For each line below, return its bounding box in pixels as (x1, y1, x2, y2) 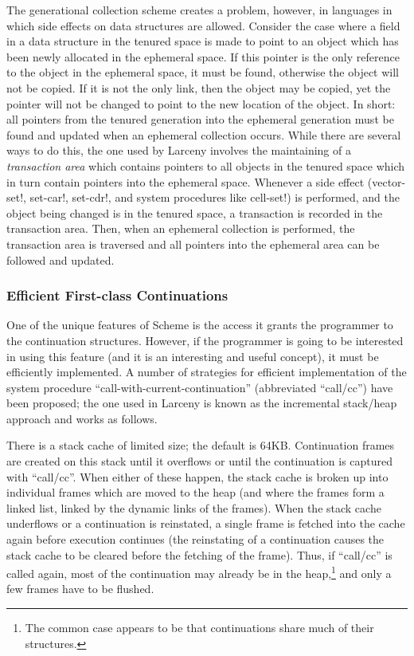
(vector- (367, 173, 406, 190)
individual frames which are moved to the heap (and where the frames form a (6, 484, 385, 501)
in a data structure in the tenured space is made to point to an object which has (6, 33, 399, 49)
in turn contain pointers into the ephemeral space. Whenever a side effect (6, 173, 365, 190)
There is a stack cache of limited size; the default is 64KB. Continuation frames (6, 437, 395, 454)
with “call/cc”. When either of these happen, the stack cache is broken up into (6, 468, 389, 485)
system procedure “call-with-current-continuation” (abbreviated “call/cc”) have (6, 379, 393, 395)
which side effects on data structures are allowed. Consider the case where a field (6, 17, 400, 33)
